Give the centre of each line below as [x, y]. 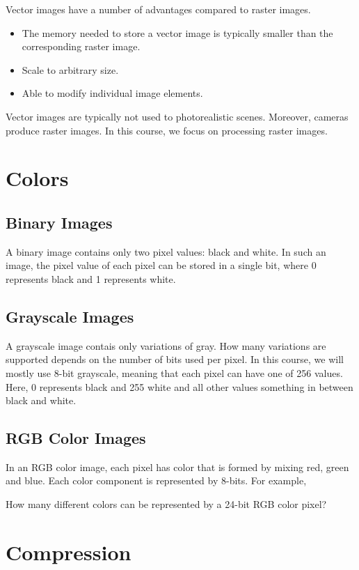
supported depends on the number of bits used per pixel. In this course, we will [175, 359]
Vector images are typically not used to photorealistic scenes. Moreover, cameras [177, 116]
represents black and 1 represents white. [91, 278]
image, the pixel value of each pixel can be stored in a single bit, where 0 [161, 265]
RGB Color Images [76, 438]
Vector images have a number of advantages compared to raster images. [158, 9]
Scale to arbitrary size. [70, 69]
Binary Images [59, 222]
